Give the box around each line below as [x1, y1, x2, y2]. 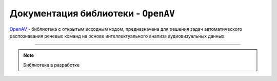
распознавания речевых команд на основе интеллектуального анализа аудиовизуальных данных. [9, 33, 226, 39]
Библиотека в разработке [23, 62, 80, 68]
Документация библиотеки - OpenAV [9, 8, 175, 19]
